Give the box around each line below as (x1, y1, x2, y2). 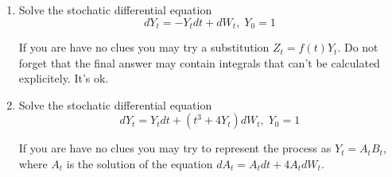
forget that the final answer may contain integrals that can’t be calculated (18, 54, 380, 71)
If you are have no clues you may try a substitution (18, 39, 270, 56)
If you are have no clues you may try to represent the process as (18, 140, 332, 156)
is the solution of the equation (66, 156, 213, 172)
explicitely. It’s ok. (18, 70, 109, 87)
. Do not (337, 39, 378, 56)
